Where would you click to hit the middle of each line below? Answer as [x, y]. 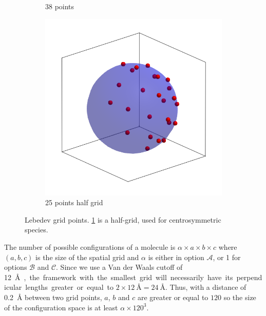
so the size [240, 297]
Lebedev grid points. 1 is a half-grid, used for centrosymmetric [123, 219]
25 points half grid [74, 202]
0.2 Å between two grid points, [53, 297]
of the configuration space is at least [61, 307]
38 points [60, 6]
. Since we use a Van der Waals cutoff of [119, 267]
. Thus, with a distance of [206, 287]
